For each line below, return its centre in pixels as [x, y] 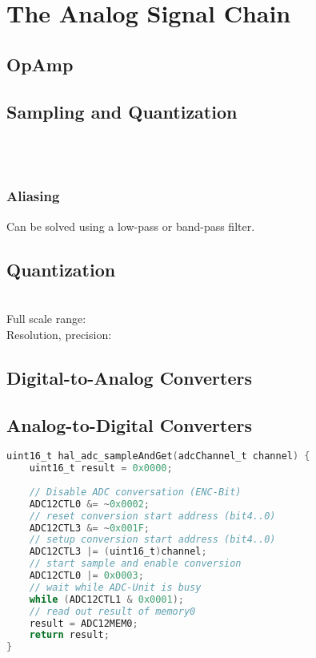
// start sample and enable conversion [135, 564]
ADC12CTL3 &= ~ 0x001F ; [90, 528]
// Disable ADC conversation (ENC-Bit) [135, 492]
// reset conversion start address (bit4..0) [152, 516]
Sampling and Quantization [122, 111]
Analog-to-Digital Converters [129, 424]
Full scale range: [46, 319]
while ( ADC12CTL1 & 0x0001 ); [106, 599]
